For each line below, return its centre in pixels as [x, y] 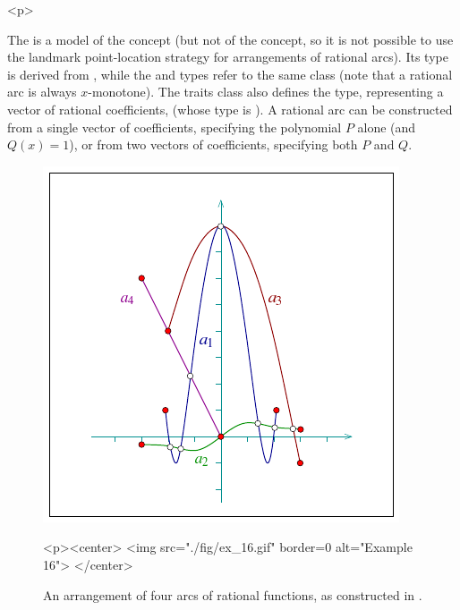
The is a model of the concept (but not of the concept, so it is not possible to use [230, 39]
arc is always [42, 92]
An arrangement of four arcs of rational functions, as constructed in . [233, 594]
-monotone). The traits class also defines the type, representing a [266, 92]
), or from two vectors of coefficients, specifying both [213, 144]
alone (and [387, 127]
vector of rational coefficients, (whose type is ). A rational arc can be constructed [230, 109]
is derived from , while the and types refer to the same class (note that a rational [230, 74]
